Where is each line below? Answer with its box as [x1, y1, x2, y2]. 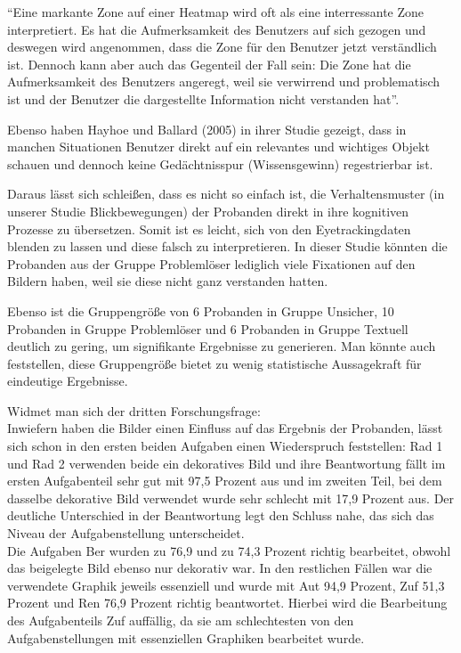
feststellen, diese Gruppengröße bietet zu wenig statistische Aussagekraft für [7, 354, 422, 372]
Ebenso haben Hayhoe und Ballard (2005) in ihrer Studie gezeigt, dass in [7, 119, 407, 138]
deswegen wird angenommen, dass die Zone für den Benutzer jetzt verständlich [7, 37, 437, 56]
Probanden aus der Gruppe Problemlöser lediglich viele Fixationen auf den [7, 254, 416, 273]
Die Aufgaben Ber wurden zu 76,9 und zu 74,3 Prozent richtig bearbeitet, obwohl [7, 541, 451, 559]
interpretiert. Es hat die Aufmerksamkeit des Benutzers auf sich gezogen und [7, 20, 426, 38]
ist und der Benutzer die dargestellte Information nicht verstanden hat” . [7, 89, 400, 108]
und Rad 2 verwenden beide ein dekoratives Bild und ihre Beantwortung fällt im [7, 453, 446, 472]
